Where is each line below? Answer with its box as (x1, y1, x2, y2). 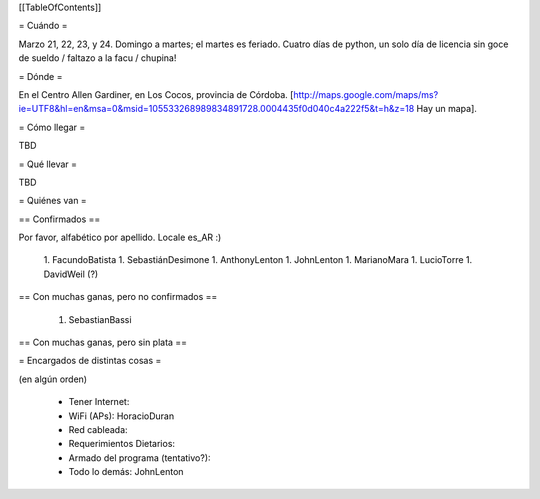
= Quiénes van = (18, 195, 87, 207)
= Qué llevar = (18, 158, 78, 170)
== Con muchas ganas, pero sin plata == (18, 336, 188, 349)
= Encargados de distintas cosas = (18, 355, 162, 367)
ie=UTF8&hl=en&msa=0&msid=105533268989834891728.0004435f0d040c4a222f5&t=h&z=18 (18, 103, 415, 115)
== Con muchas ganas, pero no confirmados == (18, 291, 218, 303)
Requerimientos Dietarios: (68, 438, 175, 450)
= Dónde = (18, 70, 63, 82)
